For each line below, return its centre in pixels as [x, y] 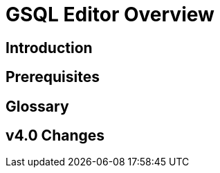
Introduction [49, 48]
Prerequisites [53, 77]
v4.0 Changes [55, 136]
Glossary [37, 106]
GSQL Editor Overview [110, 14]
